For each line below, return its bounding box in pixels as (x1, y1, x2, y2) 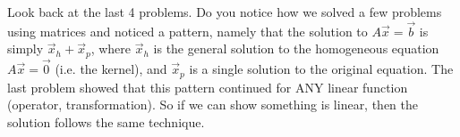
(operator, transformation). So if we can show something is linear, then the (7, 95, 419, 114)
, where (90, 39, 132, 58)
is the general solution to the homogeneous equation (153, 39, 439, 58)
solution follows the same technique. (7, 112, 205, 131)
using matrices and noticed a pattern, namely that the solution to (7, 21, 368, 40)
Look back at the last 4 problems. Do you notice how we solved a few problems (7, 3, 442, 20)
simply (7, 39, 44, 58)
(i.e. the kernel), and (55, 60, 167, 78)
